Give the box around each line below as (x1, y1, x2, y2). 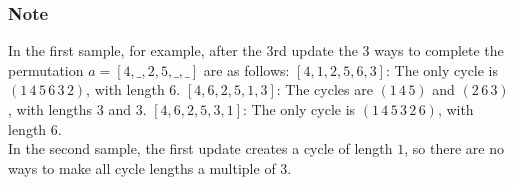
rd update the (273, 40, 358, 61)
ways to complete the (374, 40, 504, 61)
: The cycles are (276, 79, 373, 100)
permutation (8, 59, 84, 80)
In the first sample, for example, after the (8, 40, 262, 61)
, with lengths (8, 99, 93, 119)
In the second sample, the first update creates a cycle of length (8, 138, 393, 159)
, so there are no (404, 138, 504, 159)
